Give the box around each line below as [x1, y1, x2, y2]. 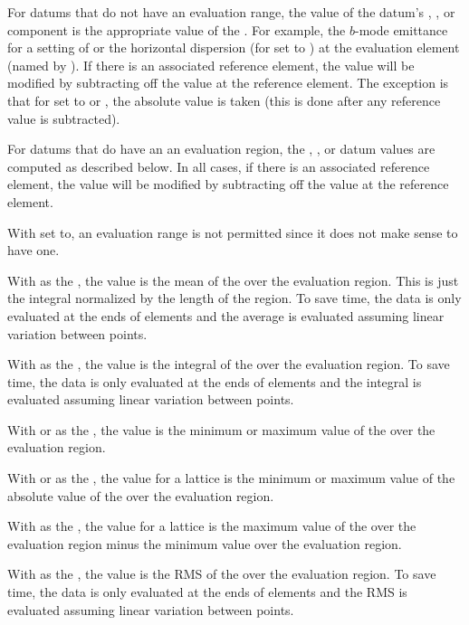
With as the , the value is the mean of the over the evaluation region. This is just [7, 270, 459, 289]
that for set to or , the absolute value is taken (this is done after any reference [7, 90, 441, 109]
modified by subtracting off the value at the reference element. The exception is [7, 73, 449, 92]
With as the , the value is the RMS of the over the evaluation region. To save [7, 564, 436, 583]
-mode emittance [355, 20, 448, 39]
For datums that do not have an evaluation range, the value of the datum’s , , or [7, 3, 455, 21]
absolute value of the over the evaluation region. [7, 486, 274, 505]
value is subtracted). [7, 109, 120, 128]
